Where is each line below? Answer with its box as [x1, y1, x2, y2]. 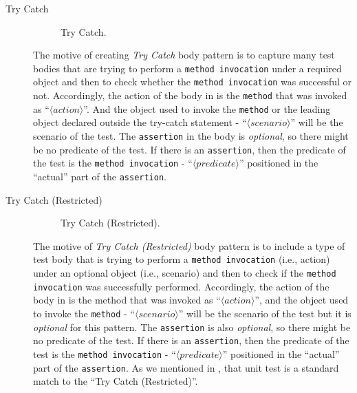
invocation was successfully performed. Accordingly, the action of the [33, 279, 329, 293]
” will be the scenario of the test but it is [178, 306, 351, 320]
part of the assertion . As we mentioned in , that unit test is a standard [33, 360, 339, 374]
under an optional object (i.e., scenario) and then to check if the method [33, 266, 336, 280]
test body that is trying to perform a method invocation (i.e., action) [33, 252, 330, 266]
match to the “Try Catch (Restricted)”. [33, 374, 198, 388]
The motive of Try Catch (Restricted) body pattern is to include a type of [33, 238, 345, 253]
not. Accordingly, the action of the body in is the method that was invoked [33, 88, 347, 103]
